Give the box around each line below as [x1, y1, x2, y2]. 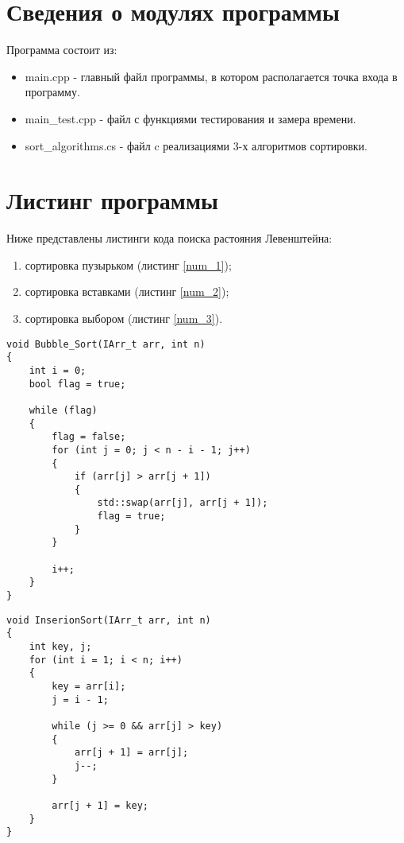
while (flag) [29, 404, 98, 416]
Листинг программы [6, 184, 218, 216]
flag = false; [52, 431, 126, 443]
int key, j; [29, 641, 92, 653]
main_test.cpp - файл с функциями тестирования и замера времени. [25, 110, 356, 126]
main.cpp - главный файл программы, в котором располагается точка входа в [25, 68, 398, 84]
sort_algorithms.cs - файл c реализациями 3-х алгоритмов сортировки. [25, 137, 367, 153]
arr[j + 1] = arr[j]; [74, 747, 189, 759]
